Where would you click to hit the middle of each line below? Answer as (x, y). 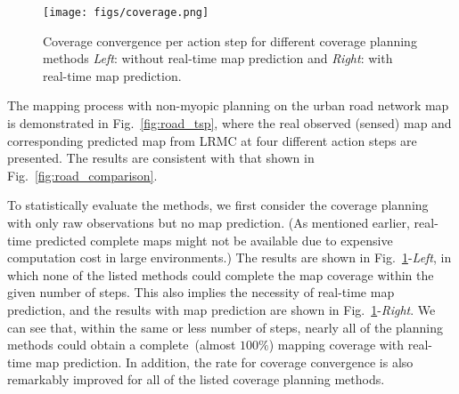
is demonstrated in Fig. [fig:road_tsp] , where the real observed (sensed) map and (229, 123)
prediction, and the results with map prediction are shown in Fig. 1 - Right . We (221, 309)
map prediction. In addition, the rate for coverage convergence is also (224, 362)
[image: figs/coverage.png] (126, 12)
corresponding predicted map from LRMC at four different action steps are (212, 140)
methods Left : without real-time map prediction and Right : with (218, 58)
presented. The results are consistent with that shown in (161, 158)
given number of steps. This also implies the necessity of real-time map (201, 292)
